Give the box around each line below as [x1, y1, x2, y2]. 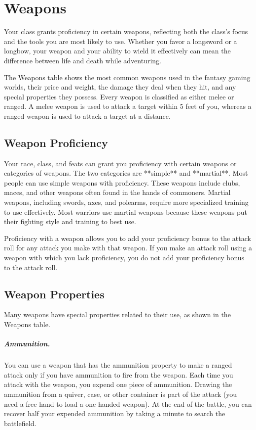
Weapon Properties [4, 286, 105, 301]
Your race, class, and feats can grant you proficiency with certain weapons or [4, 158, 237, 168]
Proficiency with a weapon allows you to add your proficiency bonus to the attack [4, 233, 251, 243]
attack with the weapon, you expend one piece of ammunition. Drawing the [4, 379, 232, 389]
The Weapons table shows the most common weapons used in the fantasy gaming [4, 72, 251, 82]
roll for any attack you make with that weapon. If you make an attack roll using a [4, 242, 253, 253]
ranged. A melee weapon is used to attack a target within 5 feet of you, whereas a [4, 101, 252, 111]
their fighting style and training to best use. [4, 216, 136, 227]
